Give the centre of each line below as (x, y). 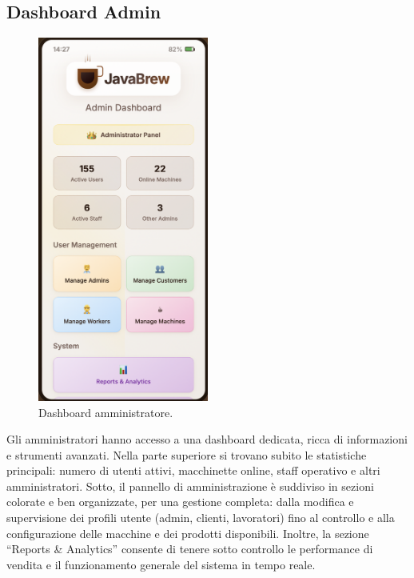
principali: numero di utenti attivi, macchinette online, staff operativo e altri (193, 470)
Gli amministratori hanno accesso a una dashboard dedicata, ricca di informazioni (207, 439)
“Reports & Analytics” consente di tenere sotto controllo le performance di (190, 549)
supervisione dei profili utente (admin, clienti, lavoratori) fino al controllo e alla (201, 518)
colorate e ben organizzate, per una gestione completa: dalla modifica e (180, 502)
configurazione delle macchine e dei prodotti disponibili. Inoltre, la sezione (188, 533)
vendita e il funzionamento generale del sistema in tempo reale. (161, 564)
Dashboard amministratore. (106, 412)
